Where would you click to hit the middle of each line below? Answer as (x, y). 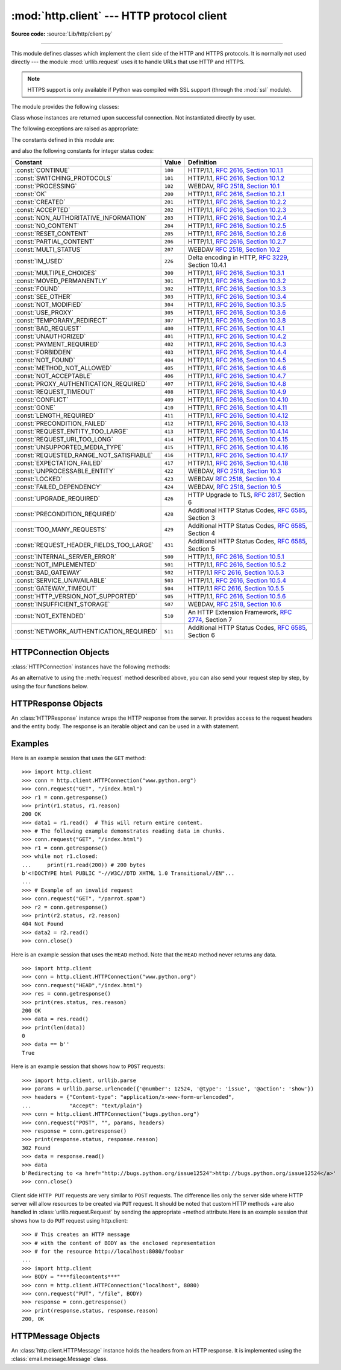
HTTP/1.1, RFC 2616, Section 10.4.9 (237, 392)
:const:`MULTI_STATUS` (48, 249)
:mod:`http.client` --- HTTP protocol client (119, 16)
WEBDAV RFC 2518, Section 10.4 (234, 479)
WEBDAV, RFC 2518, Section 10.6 (234, 604)
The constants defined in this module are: (63, 139)
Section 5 (201, 549)
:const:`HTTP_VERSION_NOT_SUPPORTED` (76, 597)
